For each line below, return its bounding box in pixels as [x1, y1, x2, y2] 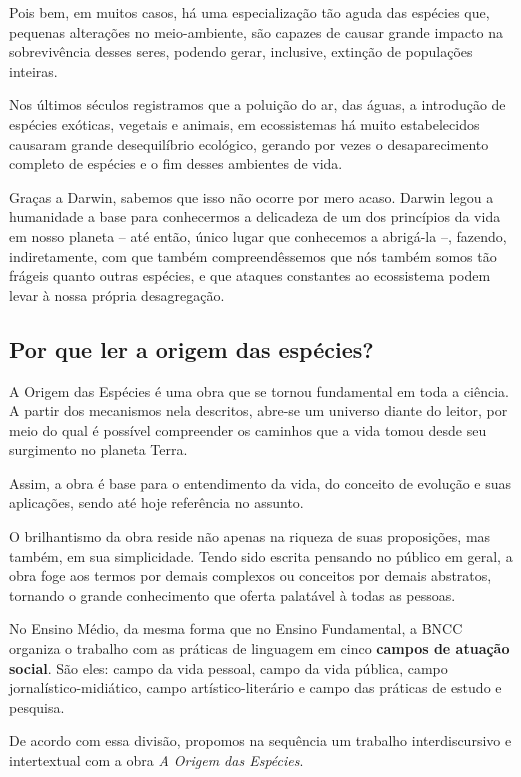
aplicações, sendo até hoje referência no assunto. [9, 492, 304, 513]
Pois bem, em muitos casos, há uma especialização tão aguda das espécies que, [9, 2, 490, 22]
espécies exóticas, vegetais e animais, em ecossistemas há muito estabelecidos [9, 113, 480, 134]
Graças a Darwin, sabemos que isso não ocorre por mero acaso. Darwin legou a [9, 186, 494, 207]
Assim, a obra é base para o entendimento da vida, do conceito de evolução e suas [9, 472, 512, 493]
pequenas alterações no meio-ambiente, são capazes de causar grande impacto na [9, 21, 503, 42]
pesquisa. [9, 696, 65, 717]
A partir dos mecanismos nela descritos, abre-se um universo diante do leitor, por [9, 400, 508, 421]
